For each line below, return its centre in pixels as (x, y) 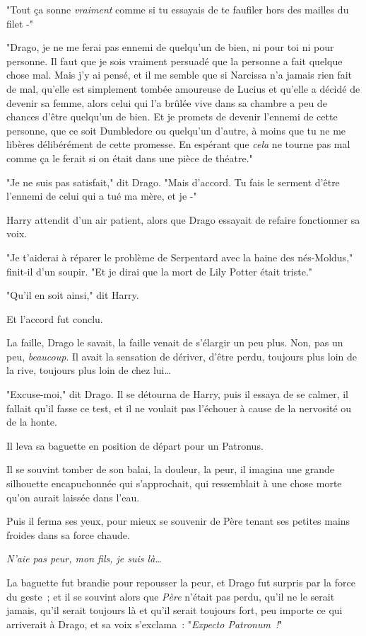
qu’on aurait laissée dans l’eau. (73, 497)
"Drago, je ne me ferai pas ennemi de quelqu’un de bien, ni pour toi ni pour (170, 47)
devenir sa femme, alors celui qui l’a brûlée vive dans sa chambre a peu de (167, 102)
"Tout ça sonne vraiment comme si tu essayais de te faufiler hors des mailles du (178, 9)
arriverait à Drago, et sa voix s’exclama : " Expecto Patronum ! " (144, 624)
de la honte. (32, 422)
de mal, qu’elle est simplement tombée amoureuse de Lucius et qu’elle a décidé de (183, 88)
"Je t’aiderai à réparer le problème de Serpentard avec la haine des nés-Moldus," (180, 257)
